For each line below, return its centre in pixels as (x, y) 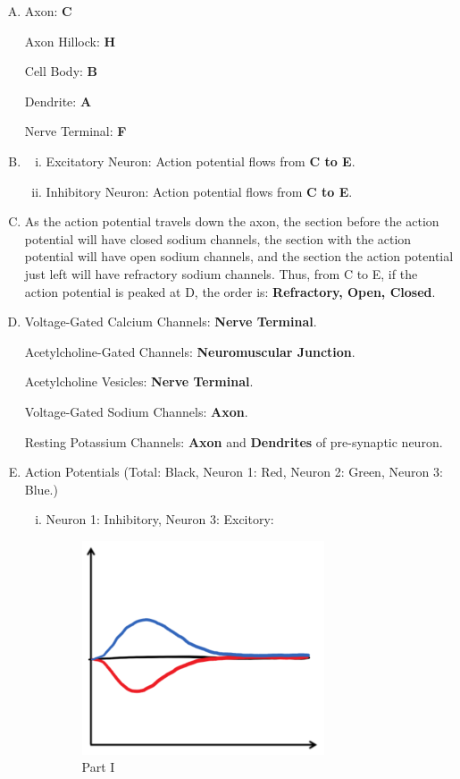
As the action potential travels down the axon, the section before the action (232, 221)
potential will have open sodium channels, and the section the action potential (239, 256)
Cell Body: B (61, 71)
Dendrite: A (58, 101)
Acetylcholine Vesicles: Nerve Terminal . (139, 381)
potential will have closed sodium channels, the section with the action (218, 238)
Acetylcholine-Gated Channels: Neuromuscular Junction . (190, 351)
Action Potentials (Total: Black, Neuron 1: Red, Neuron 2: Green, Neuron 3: (234, 472)
